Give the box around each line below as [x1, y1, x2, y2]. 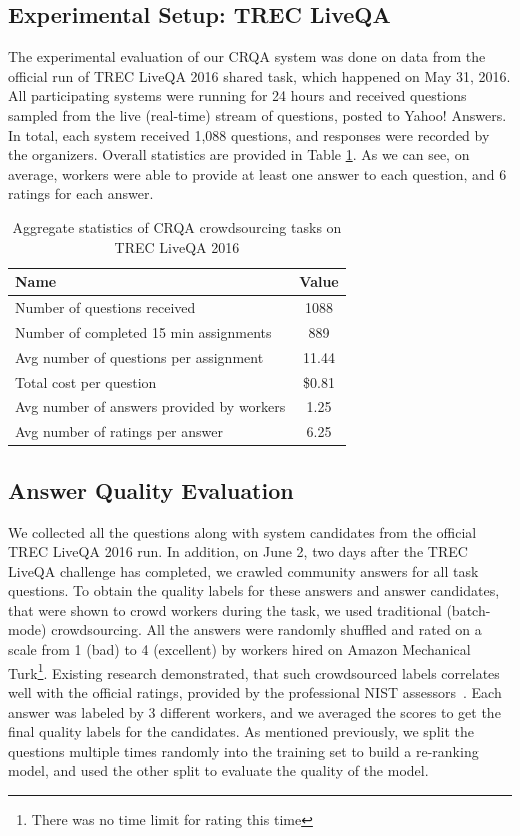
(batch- [446, 599, 491, 620]
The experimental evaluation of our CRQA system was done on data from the [8, 46, 486, 67]
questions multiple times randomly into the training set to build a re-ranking [8, 740, 479, 761]
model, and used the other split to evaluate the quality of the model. [8, 760, 429, 781]
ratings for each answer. [8, 183, 154, 204]
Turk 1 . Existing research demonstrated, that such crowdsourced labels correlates [8, 659, 500, 683]
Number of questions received [15, 296, 196, 317]
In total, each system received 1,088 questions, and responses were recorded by [8, 124, 490, 145]
